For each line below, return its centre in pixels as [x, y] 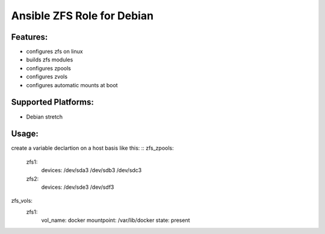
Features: [29, 37]
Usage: [25, 134]
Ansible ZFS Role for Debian [82, 16]
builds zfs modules [50, 60]
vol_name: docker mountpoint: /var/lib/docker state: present [116, 220]
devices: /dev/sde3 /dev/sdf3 [78, 187]
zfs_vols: [22, 201]
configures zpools [49, 68]
